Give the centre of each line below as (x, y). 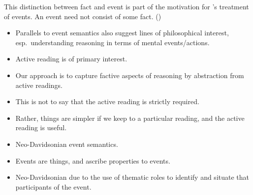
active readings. (39, 85)
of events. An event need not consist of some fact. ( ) (83, 16)
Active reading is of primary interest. (71, 59)
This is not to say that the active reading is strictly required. (107, 101)
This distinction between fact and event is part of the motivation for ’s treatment (126, 6)
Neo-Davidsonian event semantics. (67, 144)
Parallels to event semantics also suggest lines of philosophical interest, (122, 33)
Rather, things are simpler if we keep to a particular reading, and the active (130, 118)
